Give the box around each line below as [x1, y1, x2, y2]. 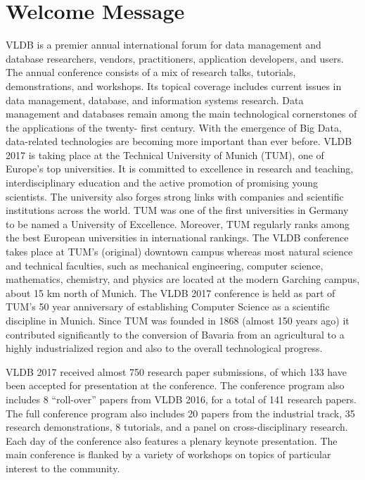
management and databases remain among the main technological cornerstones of [6, 106, 357, 121]
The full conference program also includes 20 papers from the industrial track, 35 [6, 405, 355, 420]
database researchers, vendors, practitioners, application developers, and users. [6, 51, 344, 65]
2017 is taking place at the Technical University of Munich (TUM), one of [6, 147, 324, 162]
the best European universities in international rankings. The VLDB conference [6, 230, 349, 245]
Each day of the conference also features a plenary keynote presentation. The [6, 433, 338, 448]
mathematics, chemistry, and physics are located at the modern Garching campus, [6, 272, 360, 286]
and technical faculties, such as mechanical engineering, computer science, [6, 258, 324, 272]
